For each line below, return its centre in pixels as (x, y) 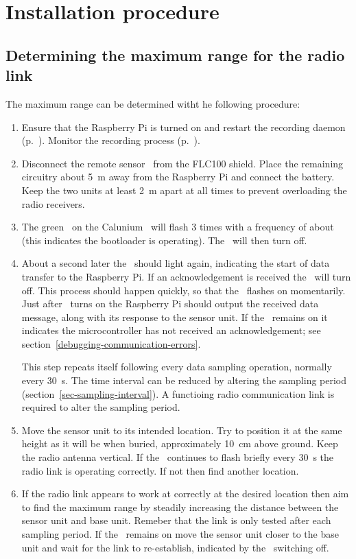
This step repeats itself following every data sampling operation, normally (177, 367)
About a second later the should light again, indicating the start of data (176, 263)
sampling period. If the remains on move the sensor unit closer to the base (180, 534)
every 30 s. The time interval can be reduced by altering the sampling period (184, 380)
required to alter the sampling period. (101, 407)
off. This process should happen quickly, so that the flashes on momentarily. (183, 290)
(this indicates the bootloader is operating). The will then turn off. (164, 240)
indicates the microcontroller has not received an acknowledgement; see (171, 330)
